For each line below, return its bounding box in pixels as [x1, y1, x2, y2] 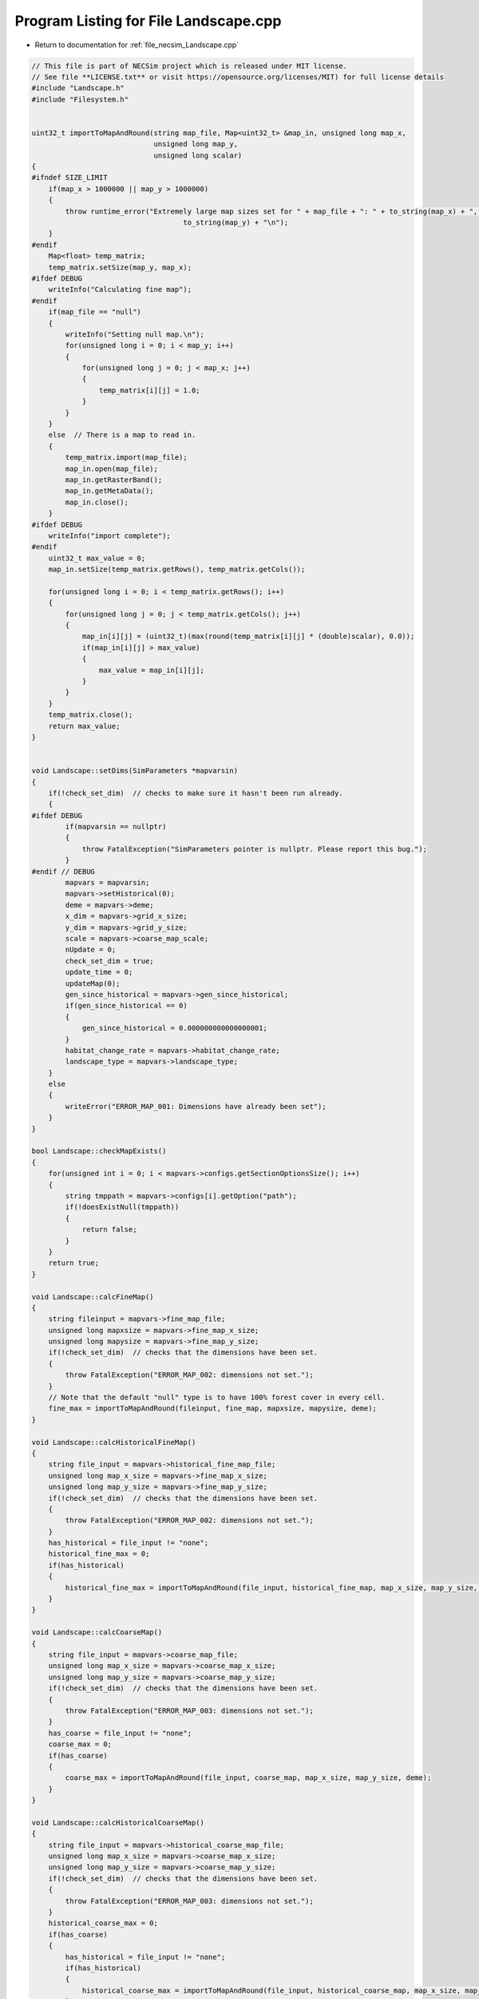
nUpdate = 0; [65, 945, 117, 955]
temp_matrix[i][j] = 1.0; [98, 385, 200, 395]
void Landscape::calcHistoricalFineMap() [31, 1438, 196, 1446]
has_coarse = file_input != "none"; [48, 1728, 192, 1738]
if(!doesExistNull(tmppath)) [65, 1203, 180, 1211]
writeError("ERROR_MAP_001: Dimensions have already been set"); [65, 1102, 327, 1111]
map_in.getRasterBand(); [65, 475, 163, 484]
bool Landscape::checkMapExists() [31, 1147, 167, 1155]
